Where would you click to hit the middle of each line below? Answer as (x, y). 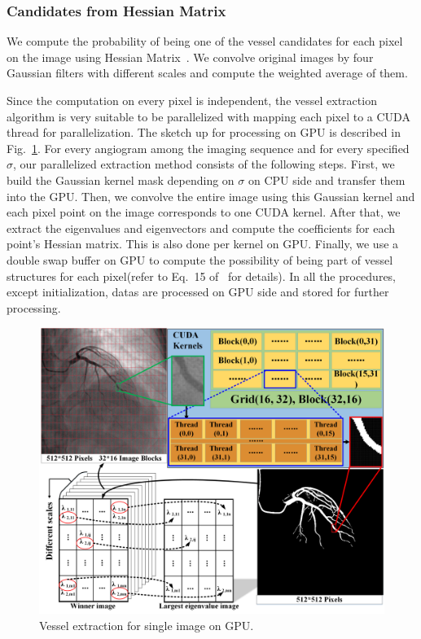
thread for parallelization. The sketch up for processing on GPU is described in (204, 132)
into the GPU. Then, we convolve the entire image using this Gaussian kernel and (211, 196)
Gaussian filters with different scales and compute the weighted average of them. (207, 73)
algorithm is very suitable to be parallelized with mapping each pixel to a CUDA (208, 116)
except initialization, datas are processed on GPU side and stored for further (198, 292)
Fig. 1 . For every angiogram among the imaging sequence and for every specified (208, 148)
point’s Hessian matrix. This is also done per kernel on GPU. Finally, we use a (203, 244)
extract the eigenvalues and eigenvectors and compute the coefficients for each (201, 228)
